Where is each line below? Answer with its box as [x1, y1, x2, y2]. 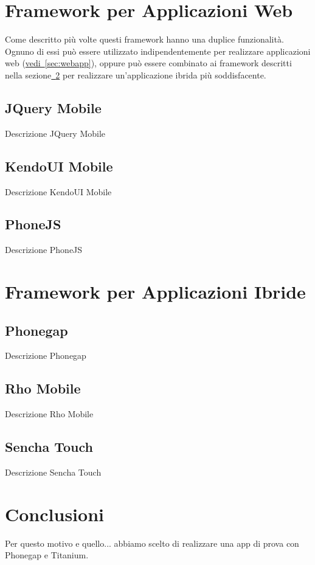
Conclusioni [5, 501, 104, 526]
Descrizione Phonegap [5, 349, 86, 362]
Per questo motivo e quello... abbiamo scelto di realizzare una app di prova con [5, 536, 299, 549]
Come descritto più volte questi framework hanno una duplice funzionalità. [5, 33, 284, 46]
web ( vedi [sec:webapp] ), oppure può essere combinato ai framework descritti [5, 57, 292, 69]
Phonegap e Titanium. [5, 549, 89, 561]
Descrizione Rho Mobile [5, 407, 94, 420]
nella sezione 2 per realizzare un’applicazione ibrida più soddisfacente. [5, 68, 266, 81]
